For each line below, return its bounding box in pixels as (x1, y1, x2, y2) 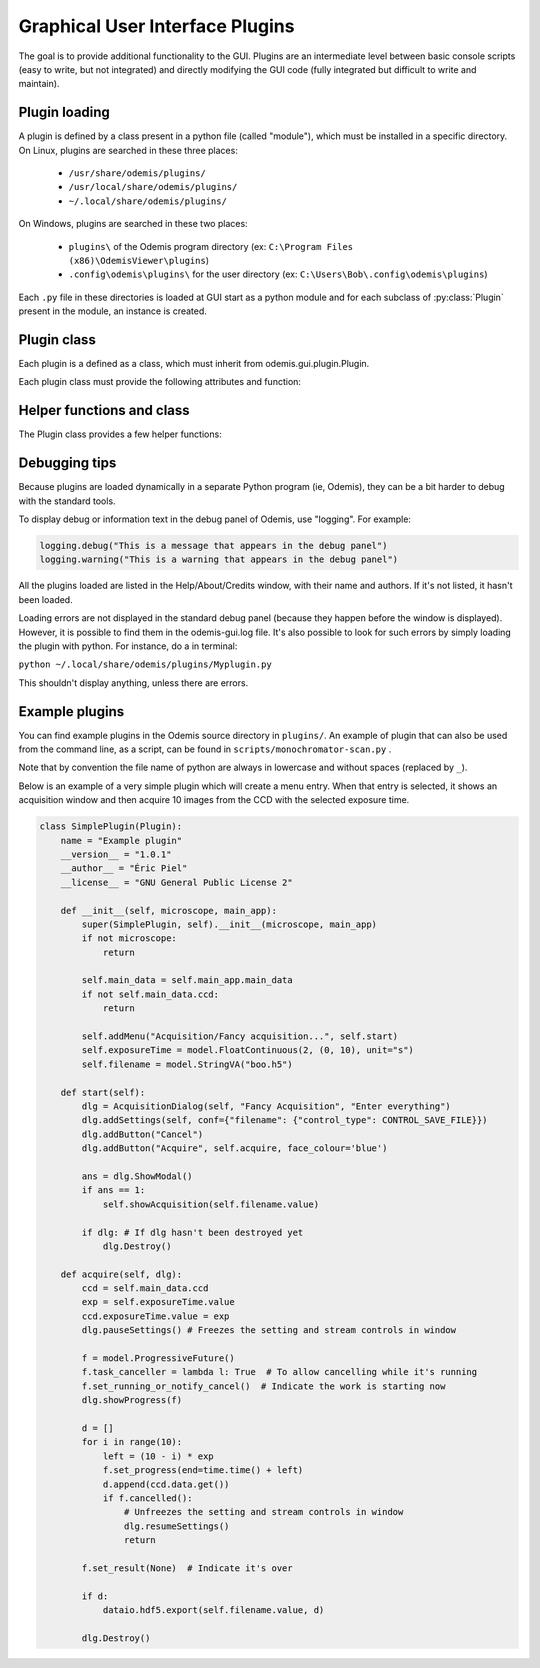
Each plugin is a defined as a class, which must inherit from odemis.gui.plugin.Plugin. (18, 358, 370, 370)
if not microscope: (81, 933, 177, 944)
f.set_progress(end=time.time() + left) (102, 1465, 304, 1476)
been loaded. (18, 593, 74, 605)
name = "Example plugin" (60, 835, 183, 846)
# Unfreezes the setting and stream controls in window (123, 1506, 404, 1518)
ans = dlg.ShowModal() (81, 1170, 194, 1182)
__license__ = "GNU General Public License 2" (60, 876, 294, 888)
